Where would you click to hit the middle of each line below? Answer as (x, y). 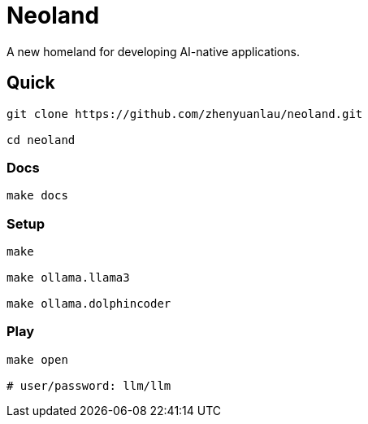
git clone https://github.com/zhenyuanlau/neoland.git (185, 114)
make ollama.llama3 (68, 278)
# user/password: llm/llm (89, 385)
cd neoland (41, 140)
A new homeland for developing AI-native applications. (153, 51)
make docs (37, 196)
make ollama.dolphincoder (89, 304)
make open (37, 359)
